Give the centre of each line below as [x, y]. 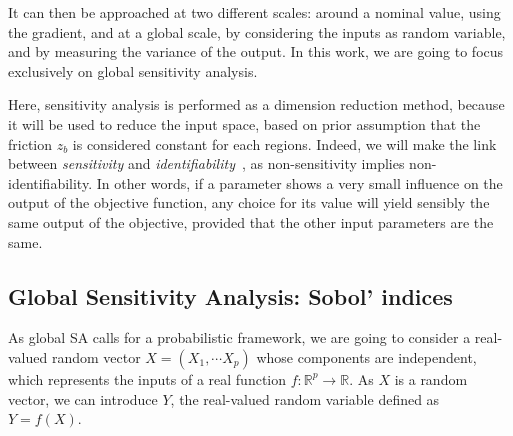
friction [30, 143]
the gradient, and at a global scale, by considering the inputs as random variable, [257, 31]
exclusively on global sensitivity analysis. [133, 70]
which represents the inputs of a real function [147, 378]
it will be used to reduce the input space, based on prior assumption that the [244, 123]
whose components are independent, [366, 356]
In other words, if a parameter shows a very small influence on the [299, 182]
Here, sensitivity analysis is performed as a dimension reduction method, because [256, 104]
